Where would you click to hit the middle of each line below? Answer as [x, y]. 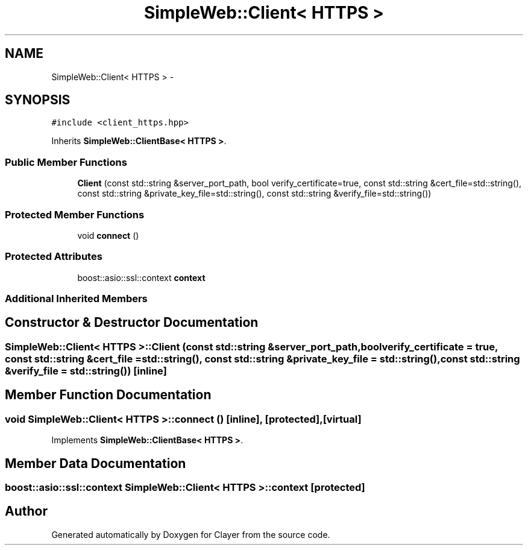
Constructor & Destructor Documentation [132, 323]
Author [26, 511]
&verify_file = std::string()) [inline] [86, 371]
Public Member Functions [66, 162]
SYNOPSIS [38, 100]
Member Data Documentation [96, 463]
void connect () [108, 235]
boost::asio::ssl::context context [141, 277]
